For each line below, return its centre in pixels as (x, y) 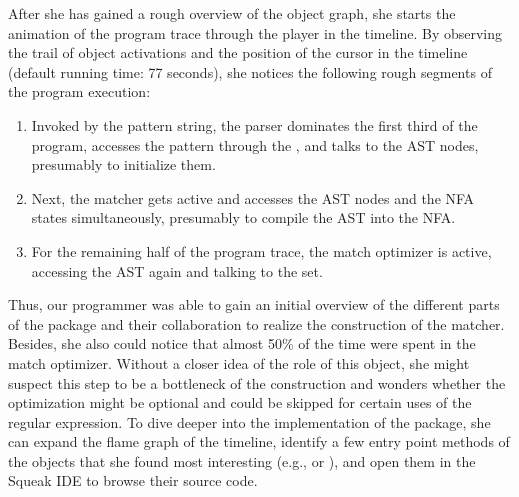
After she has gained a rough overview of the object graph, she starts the (232, 13)
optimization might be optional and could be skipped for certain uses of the (240, 402)
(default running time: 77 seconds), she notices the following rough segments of (250, 71)
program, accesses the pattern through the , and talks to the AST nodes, (255, 144)
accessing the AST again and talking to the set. (177, 270)
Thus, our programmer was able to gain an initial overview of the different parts (254, 304)
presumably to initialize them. (123, 164)
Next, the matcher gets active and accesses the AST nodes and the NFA (253, 197)
